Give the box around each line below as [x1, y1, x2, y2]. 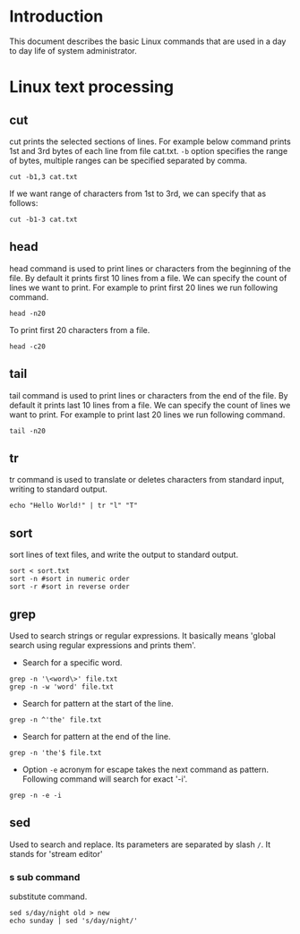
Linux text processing [9, 77, 175, 98]
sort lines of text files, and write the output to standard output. [9, 549, 239, 561]
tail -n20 [9, 426, 47, 435]
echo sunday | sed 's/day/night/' [9, 916, 139, 926]
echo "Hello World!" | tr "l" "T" [9, 501, 139, 510]
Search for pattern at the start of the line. [21, 698, 174, 708]
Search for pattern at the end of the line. [21, 732, 172, 741]
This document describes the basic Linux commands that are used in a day [9, 36, 287, 47]
